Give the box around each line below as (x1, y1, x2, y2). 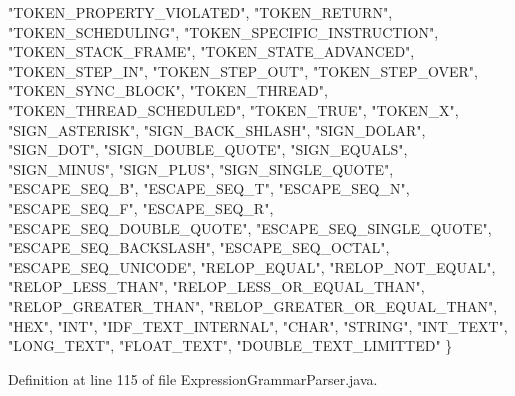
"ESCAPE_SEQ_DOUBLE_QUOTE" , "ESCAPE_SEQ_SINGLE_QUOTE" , (8, 217, 492, 238)
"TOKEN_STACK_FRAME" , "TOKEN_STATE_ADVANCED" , (8, 41, 415, 62)
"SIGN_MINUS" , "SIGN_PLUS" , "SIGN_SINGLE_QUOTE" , (8, 158, 394, 179)
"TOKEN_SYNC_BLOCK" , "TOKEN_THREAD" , (8, 80, 328, 101)
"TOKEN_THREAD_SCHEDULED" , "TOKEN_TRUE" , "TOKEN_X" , (8, 99, 459, 120)
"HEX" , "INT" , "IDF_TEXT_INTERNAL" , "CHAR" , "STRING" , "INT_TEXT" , (8, 315, 508, 336)
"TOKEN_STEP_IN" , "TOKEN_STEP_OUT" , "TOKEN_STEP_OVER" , (8, 60, 479, 81)
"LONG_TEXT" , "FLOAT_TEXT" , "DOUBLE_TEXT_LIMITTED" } (8, 335, 453, 356)
